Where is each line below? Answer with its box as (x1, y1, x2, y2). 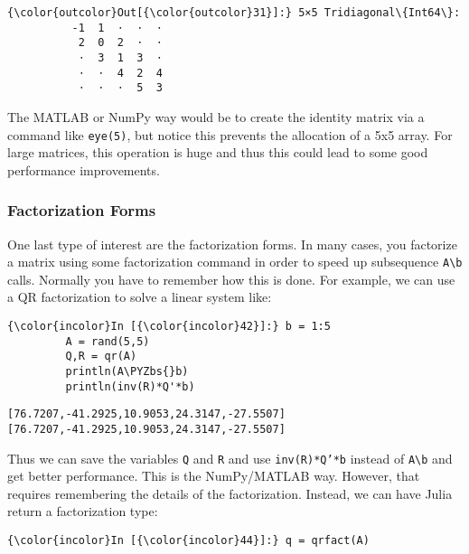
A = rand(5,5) (65, 334, 150, 348)
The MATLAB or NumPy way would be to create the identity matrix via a (7, 107, 425, 126)
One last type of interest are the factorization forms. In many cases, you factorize (7, 234, 457, 253)
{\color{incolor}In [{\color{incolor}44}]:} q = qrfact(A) (7, 534, 370, 548)
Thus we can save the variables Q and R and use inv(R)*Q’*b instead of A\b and (7, 448, 453, 467)
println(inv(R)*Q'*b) (65, 380, 195, 393)
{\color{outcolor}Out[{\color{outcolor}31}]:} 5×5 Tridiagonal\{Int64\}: (7, 6, 461, 19)
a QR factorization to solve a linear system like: (7, 287, 272, 306)
